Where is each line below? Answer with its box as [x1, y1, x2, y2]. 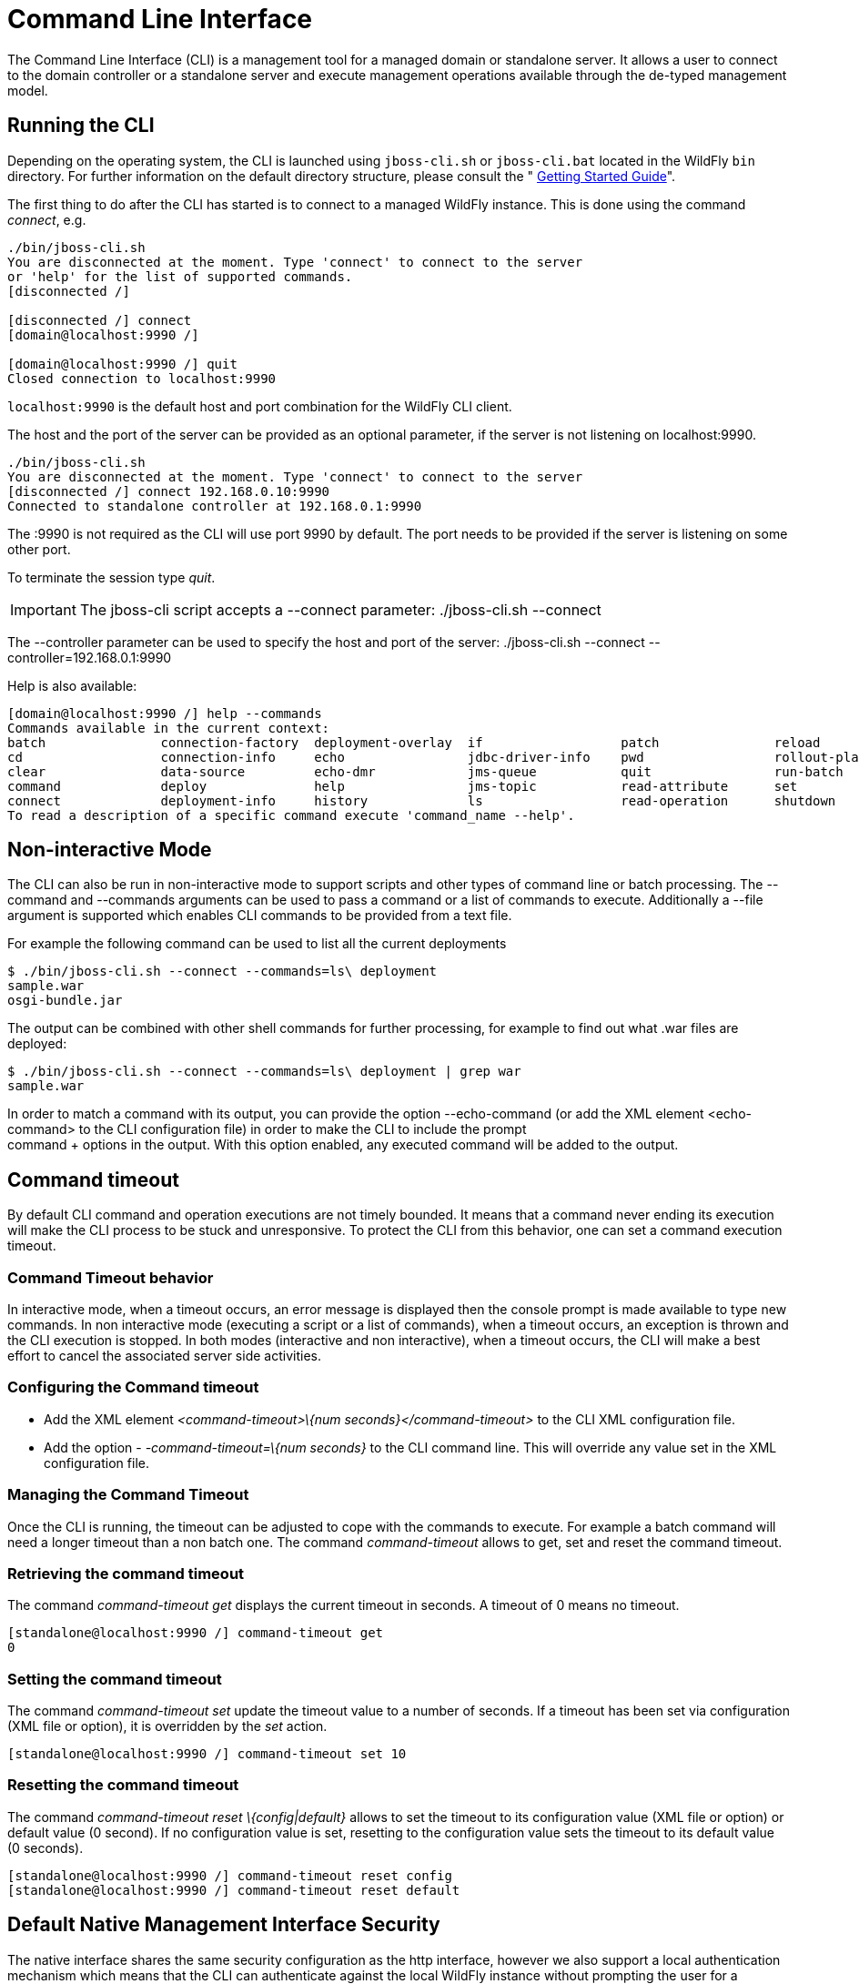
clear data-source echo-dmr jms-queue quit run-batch [7, 764, 844, 779]
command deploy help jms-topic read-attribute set [7, 778, 798, 794]
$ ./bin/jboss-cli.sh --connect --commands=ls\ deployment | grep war [7, 1064, 521, 1079]
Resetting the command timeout [7, 1776, 239, 1795]
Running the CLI [7, 114, 155, 137]
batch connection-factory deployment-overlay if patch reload [7, 734, 821, 750]
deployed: [7, 1036, 67, 1052]
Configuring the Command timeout [7, 1378, 259, 1397]
